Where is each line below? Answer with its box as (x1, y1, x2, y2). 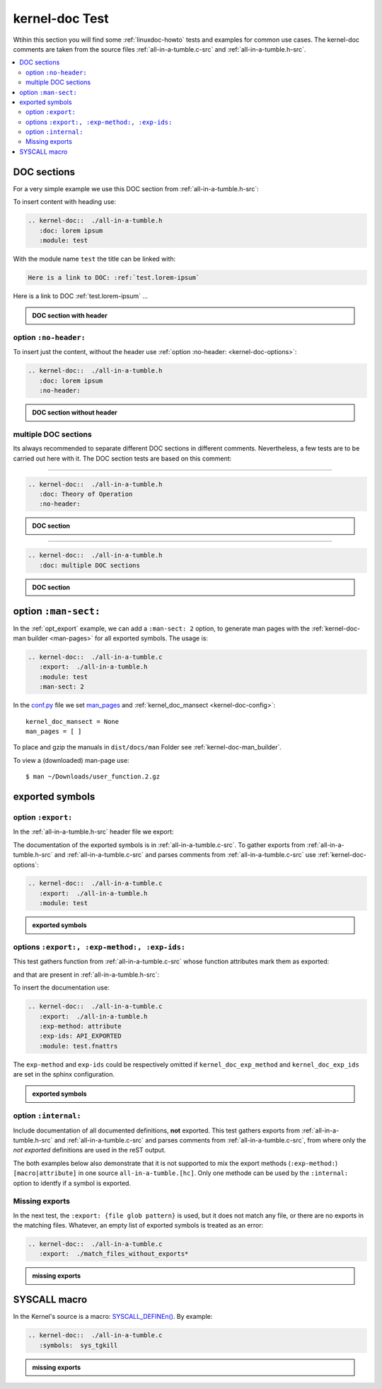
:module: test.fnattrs (39, 1042, 118, 1050)
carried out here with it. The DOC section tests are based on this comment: (13, 454, 232, 463)
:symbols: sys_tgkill (39, 1341, 118, 1349)
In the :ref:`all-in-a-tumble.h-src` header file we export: (13, 827, 174, 836)
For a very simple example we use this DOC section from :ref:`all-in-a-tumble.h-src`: (13, 184, 259, 193)
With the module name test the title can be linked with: (13, 254, 176, 263)
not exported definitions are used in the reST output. (13, 1146, 166, 1155)
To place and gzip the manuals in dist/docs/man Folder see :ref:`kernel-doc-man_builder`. (13, 743, 282, 752)
